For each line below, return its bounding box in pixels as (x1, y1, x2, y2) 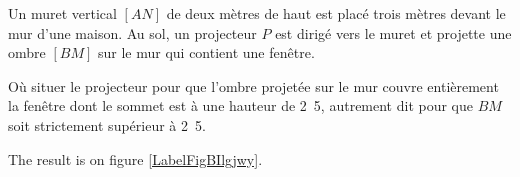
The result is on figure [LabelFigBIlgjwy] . (8, 148, 263, 169)
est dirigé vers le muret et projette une (275, 22, 512, 43)
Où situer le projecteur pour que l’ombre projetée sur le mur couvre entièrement (8, 75, 499, 96)
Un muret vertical (8, 3, 117, 23)
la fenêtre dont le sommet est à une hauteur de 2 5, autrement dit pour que (8, 95, 474, 116)
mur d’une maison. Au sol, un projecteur (8, 22, 257, 43)
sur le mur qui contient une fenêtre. (97, 42, 315, 63)
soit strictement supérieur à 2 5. (8, 114, 206, 135)
